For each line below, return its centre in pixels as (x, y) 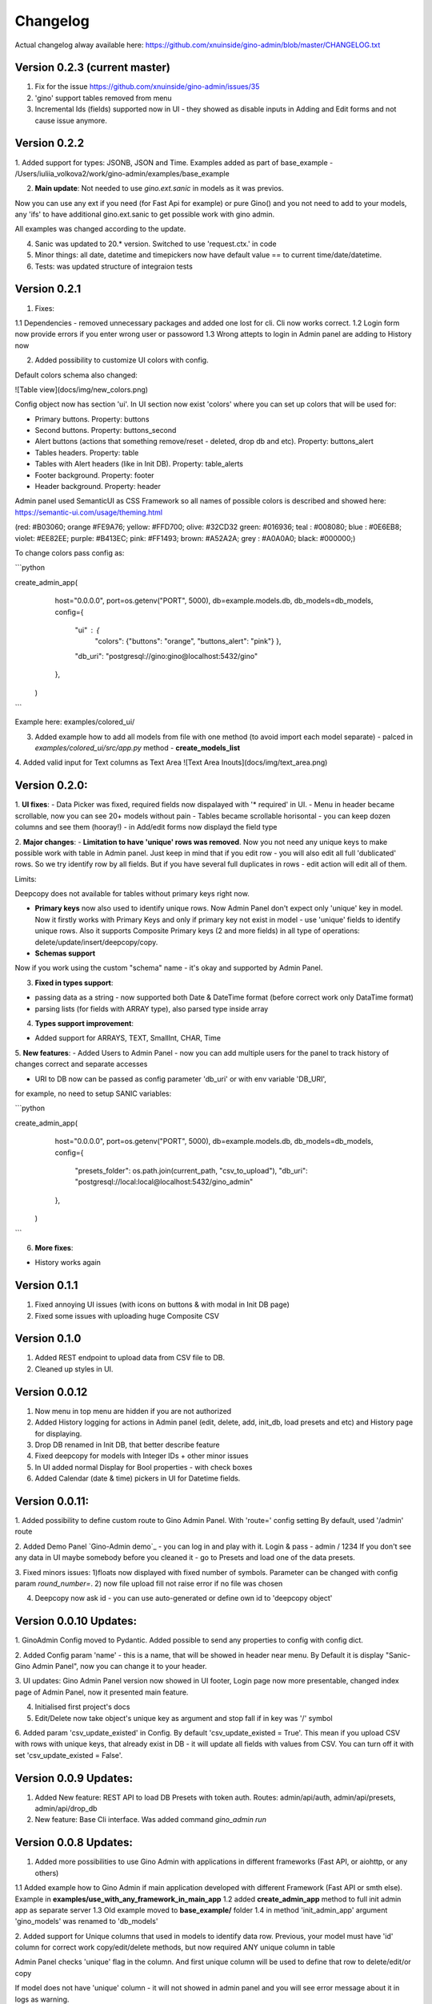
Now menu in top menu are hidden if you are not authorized (133, 1411)
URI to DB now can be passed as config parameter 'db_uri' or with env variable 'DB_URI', (181, 1079)
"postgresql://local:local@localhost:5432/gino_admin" (164, 1182)
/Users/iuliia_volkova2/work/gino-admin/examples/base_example (122, 173)
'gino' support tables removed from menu (103, 98)
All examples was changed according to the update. (100, 229)
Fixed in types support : (74, 983)
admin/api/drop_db (66, 1808)
